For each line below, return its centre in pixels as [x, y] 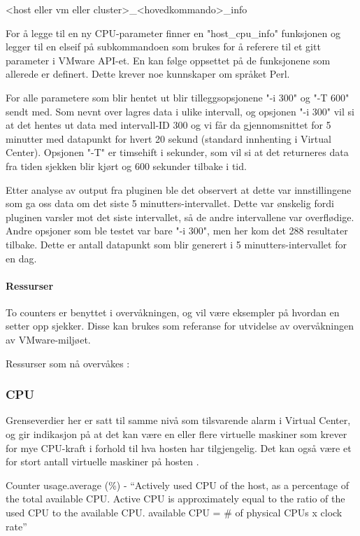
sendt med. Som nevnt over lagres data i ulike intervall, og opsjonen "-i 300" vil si [180, 111]
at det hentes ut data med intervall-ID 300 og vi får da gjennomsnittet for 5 [168, 125]
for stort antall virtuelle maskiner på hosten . [102, 461]
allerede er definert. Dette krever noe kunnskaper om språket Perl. [148, 74]
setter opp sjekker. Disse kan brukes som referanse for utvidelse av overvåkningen [180, 326]
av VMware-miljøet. [48, 340]
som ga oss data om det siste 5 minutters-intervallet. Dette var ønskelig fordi [170, 203]
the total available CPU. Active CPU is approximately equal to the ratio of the [175, 499]
